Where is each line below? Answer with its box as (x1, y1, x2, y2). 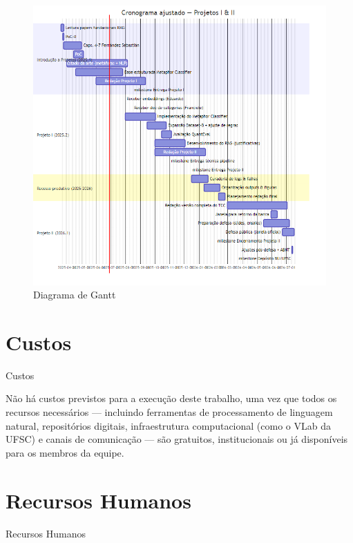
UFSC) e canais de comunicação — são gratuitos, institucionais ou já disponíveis (6, 432, 348, 446)
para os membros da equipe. (6, 445, 124, 459)
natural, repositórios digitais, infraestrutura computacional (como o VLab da (6, 418, 331, 432)
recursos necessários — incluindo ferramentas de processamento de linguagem (6, 405, 333, 419)
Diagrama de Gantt (33, 287, 116, 302)
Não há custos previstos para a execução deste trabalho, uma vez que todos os (6, 391, 337, 406)
